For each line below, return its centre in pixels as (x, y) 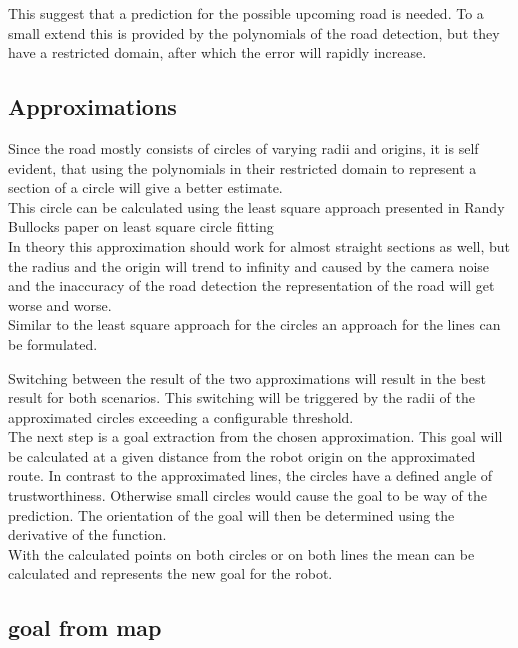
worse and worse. (60, 304)
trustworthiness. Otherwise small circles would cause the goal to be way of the (247, 495)
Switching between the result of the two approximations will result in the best (247, 377)
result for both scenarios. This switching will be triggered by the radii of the (241, 397)
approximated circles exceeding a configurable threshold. (181, 416)
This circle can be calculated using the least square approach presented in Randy (256, 206)
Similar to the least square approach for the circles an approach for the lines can (254, 324)
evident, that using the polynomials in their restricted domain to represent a (242, 167)
